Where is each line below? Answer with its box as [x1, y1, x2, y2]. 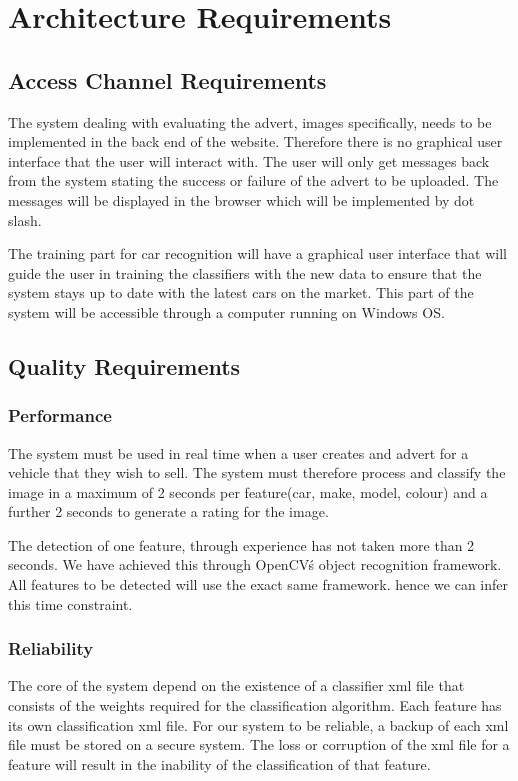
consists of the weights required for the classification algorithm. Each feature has [8, 695, 502, 716]
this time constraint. [8, 593, 133, 614]
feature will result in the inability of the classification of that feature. [8, 753, 431, 774]
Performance [8, 403, 112, 428]
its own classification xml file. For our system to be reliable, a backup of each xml [8, 714, 509, 735]
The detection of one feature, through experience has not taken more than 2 [8, 534, 475, 555]
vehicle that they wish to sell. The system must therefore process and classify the [8, 462, 506, 483]
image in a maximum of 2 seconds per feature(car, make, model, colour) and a [8, 481, 488, 502]
